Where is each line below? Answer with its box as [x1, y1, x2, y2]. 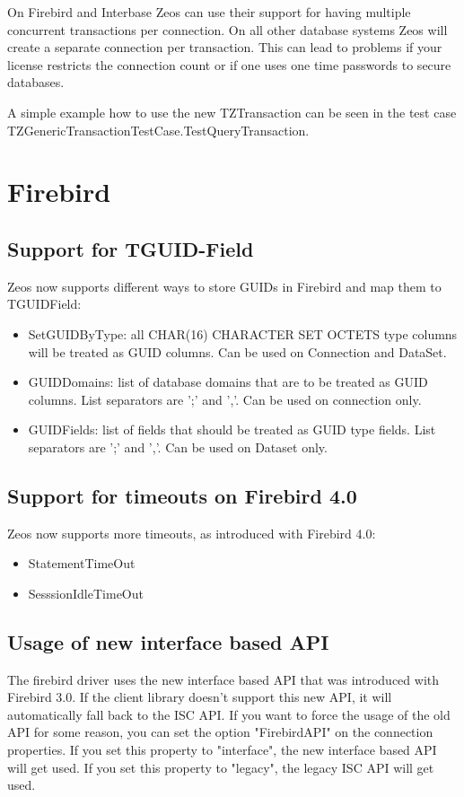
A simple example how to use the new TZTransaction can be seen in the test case [7, 102, 457, 121]
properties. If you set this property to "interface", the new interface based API [7, 740, 437, 759]
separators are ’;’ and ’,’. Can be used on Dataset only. [28, 437, 328, 456]
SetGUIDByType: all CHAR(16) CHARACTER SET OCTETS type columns [28, 324, 458, 343]
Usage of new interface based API [7, 627, 329, 655]
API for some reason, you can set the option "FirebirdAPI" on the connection [7, 723, 433, 741]
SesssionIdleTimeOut [28, 583, 144, 602]
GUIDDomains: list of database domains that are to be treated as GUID [28, 372, 428, 391]
